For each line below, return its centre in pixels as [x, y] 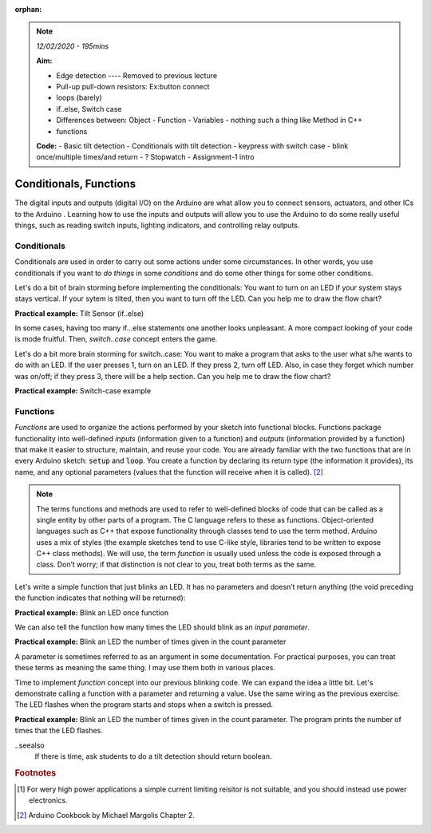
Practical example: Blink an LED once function [92, 612]
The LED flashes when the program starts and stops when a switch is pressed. [144, 705]
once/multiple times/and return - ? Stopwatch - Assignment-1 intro [145, 157]
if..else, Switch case [89, 109]
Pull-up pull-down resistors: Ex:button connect [133, 86]
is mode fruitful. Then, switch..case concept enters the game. [116, 339]
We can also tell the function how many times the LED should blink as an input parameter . [162, 627]
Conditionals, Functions [75, 184]
